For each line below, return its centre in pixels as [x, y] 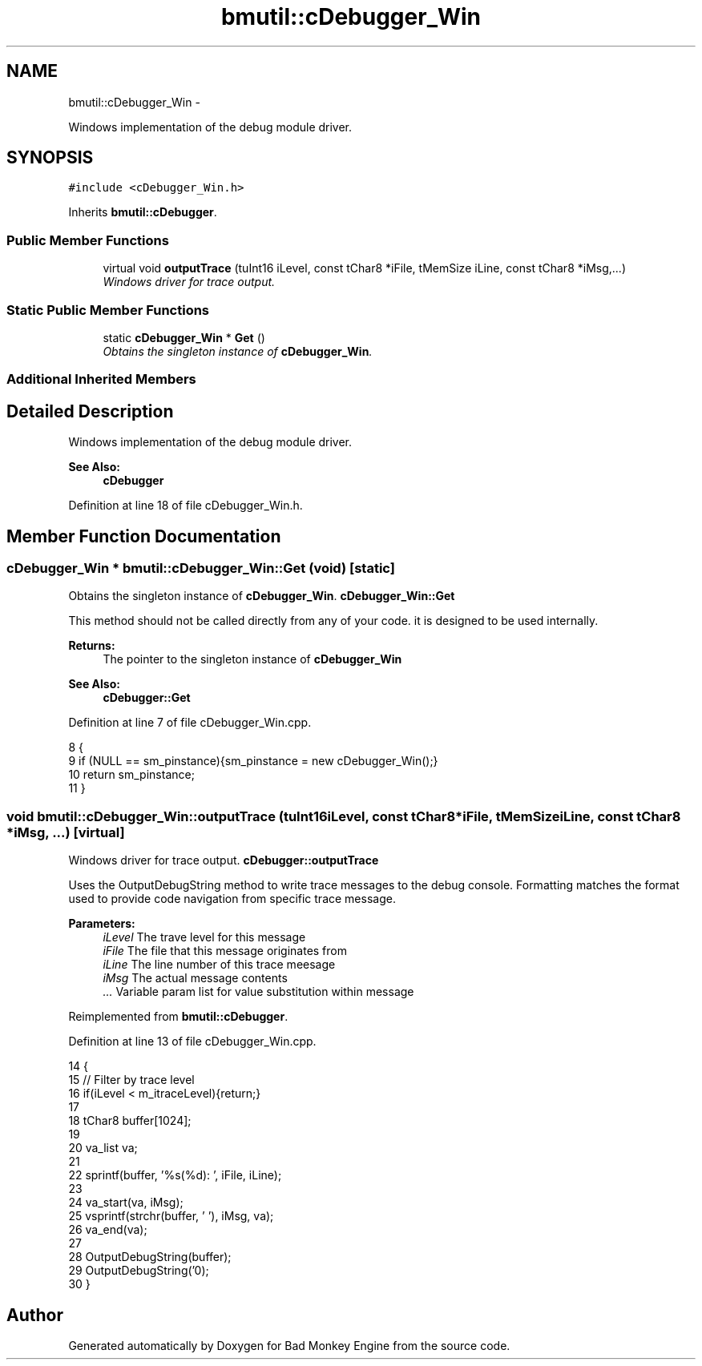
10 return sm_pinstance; [131, 775]
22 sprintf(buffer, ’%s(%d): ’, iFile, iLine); [175, 1175]
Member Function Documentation [144, 536]
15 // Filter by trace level [131, 1080]
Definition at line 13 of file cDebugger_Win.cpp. [192, 1042]
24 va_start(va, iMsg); [126, 1203]
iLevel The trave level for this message [204, 937]
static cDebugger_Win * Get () [184, 337]
